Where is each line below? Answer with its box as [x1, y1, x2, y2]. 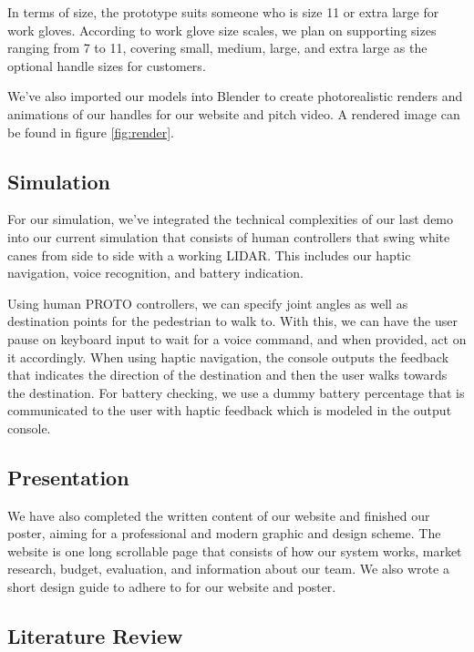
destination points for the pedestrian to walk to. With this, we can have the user [7, 311, 459, 331]
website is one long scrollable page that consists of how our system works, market [7, 541, 462, 560]
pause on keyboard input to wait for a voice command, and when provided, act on [7, 329, 467, 348]
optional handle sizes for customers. [7, 56, 206, 75]
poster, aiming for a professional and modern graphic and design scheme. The [7, 524, 441, 543]
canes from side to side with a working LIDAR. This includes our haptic [7, 245, 411, 264]
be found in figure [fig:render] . [7, 122, 174, 141]
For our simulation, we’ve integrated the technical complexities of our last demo [7, 209, 454, 229]
